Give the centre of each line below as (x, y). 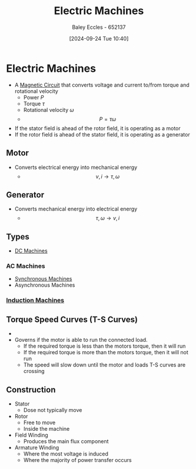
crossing (34, 371)
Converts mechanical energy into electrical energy (76, 209)
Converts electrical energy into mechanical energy (76, 167)
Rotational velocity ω (49, 109)
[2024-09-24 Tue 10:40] (99, 38)
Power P (34, 97)
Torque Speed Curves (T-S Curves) (72, 319)
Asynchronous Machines (45, 285)
